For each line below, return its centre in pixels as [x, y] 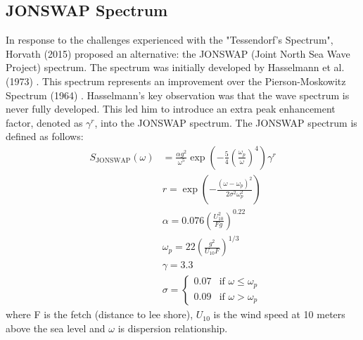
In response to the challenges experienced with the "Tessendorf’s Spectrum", [170, 40]
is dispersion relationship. [173, 328]
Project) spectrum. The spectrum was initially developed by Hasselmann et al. [175, 67]
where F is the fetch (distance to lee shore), [100, 314]
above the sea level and [56, 328]
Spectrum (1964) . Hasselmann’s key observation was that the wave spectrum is [178, 95]
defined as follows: [45, 136]
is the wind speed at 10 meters [279, 314]
